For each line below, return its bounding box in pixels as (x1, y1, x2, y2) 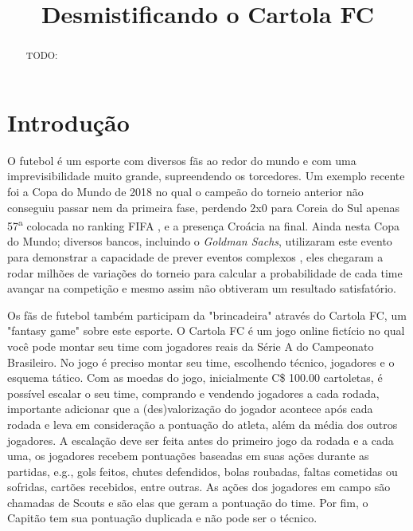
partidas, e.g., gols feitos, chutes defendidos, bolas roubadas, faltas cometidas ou (7, 462, 398, 479)
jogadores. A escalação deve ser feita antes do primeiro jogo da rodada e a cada (7, 431, 394, 448)
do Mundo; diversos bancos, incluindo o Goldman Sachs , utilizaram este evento (7, 233, 392, 250)
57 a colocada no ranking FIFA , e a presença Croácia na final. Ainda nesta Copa (7, 215, 400, 234)
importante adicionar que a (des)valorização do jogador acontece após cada (7, 400, 373, 417)
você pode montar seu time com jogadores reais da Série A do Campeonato (7, 337, 374, 354)
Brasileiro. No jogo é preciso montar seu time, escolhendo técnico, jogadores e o (7, 353, 395, 370)
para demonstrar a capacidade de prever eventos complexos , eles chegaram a (7, 248, 384, 265)
